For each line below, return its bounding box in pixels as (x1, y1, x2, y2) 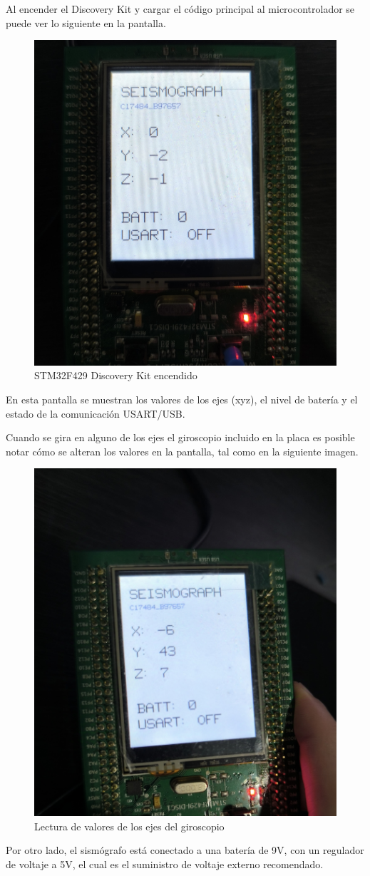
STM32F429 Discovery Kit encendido (34, 368, 197, 383)
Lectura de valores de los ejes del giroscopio (34, 818, 225, 833)
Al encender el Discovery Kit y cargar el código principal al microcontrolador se (6, 1, 355, 16)
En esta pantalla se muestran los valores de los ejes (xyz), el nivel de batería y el (6, 391, 358, 406)
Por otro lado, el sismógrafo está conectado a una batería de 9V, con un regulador (6, 842, 364, 857)
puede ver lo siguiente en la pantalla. (6, 15, 166, 30)
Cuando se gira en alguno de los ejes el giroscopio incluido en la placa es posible (6, 430, 355, 445)
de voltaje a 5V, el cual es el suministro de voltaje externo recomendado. (6, 856, 324, 871)
